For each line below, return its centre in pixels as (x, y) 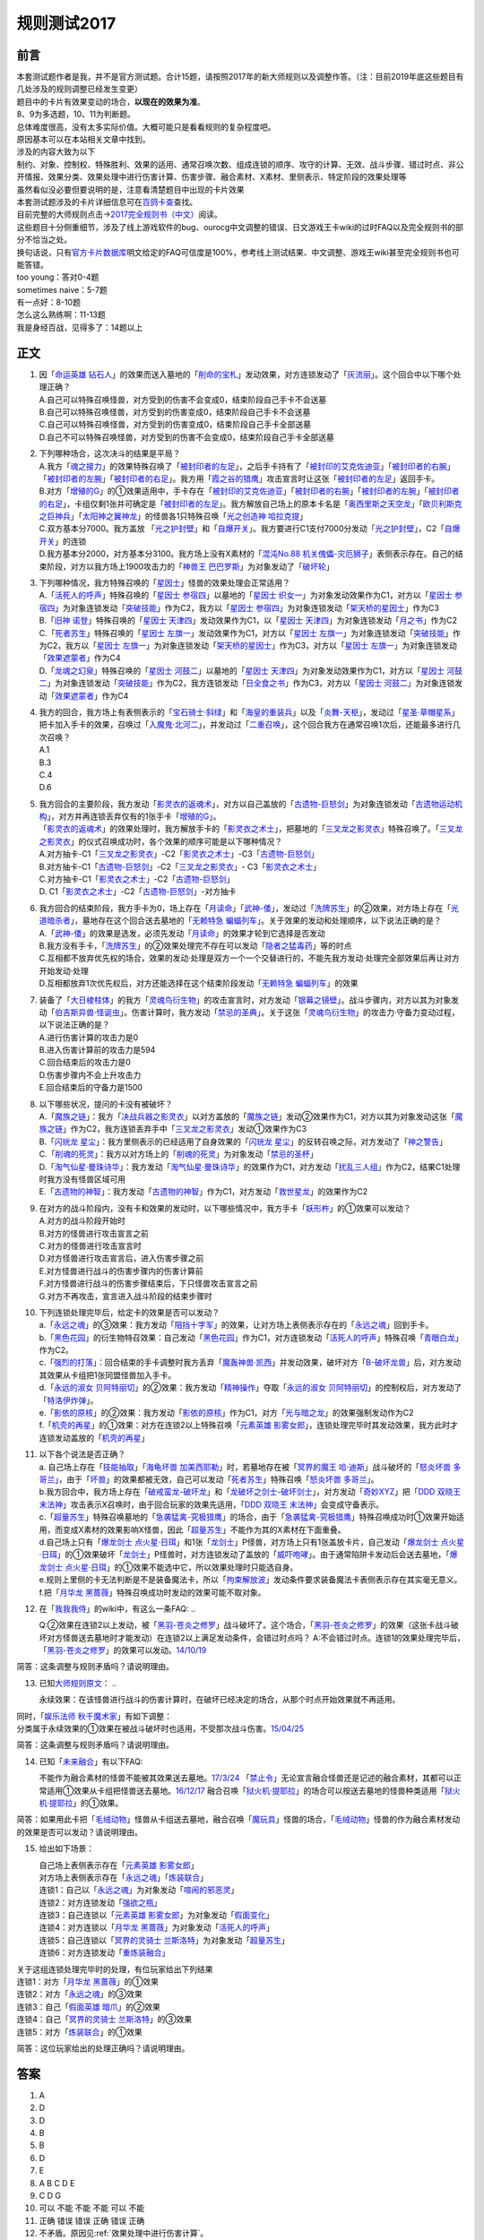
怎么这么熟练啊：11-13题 (61, 314)
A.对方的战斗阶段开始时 (82, 1221)
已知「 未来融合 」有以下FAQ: (91, 1762)
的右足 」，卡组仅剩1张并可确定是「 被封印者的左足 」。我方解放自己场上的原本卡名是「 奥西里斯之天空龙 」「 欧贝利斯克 (251, 504)
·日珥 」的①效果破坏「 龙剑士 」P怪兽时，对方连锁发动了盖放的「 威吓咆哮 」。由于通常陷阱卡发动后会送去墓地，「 (244, 1555)
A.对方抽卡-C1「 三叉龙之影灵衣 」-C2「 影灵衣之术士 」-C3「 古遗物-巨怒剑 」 (179, 854)
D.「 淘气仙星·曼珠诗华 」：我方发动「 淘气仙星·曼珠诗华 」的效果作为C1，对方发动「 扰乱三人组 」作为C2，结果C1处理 (250, 1167)
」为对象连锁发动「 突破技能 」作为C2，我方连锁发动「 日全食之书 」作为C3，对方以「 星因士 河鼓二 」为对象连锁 (251, 683)
